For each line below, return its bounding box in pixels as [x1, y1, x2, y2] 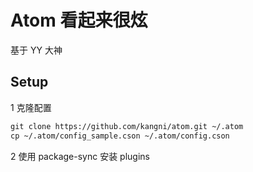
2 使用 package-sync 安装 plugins [10, 150, 150, 162]
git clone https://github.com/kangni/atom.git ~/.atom [10, 121, 244, 131]
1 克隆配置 [10, 101, 52, 113]
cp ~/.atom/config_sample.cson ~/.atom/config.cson [10, 131, 230, 141]
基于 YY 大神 [10, 44, 63, 56]
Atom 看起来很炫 [10, 9, 148, 32]
